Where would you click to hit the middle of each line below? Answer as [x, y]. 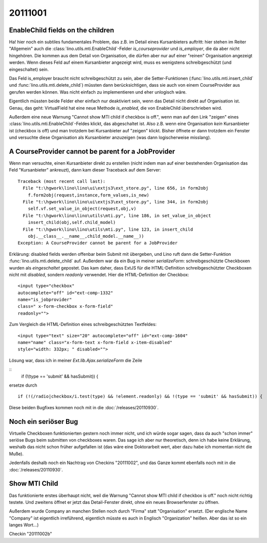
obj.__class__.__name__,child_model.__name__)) [86, 236]
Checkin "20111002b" [31, 534]
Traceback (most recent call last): [62, 181]
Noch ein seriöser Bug [44, 421]
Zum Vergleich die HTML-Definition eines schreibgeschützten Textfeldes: [83, 324]
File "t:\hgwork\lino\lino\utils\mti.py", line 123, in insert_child [108, 229]
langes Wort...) [24, 525]
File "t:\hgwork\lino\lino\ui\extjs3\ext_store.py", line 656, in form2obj [116, 188]
